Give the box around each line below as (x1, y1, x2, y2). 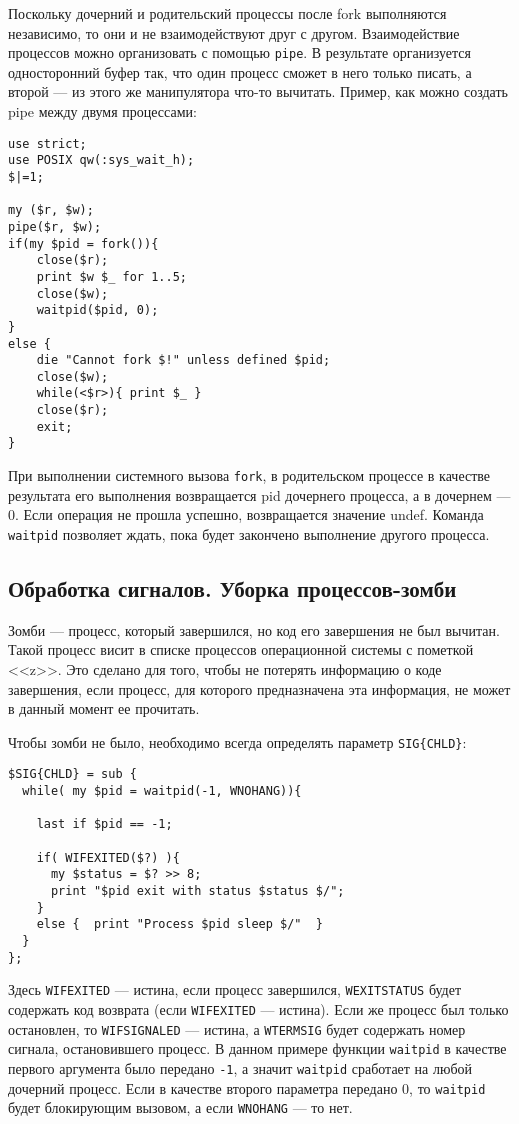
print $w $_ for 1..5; (36, 269, 187, 284)
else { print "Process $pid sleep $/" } (36, 917, 323, 932)
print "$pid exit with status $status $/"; (50, 884, 345, 899)
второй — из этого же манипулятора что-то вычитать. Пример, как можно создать (8, 81, 508, 102)
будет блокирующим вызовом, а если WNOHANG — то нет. (8, 1097, 353, 1118)
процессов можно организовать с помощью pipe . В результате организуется (8, 42, 471, 63)
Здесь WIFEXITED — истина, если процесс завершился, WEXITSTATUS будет (8, 979, 462, 1000)
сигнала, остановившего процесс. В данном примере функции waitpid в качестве (8, 1038, 507, 1059)
